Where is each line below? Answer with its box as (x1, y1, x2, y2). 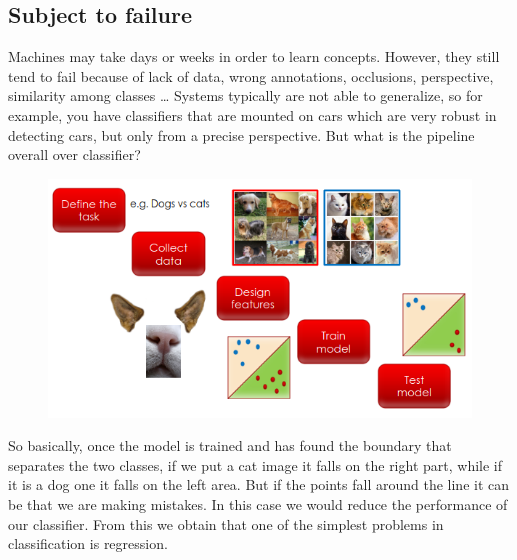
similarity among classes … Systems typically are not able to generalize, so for (8, 85, 483, 106)
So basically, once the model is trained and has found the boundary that (8, 435, 452, 456)
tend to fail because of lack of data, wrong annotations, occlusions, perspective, (8, 65, 494, 86)
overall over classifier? (8, 144, 141, 165)
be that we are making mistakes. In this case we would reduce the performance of (8, 494, 508, 514)
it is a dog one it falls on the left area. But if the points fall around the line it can (8, 474, 510, 495)
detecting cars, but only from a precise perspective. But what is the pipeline (8, 124, 475, 145)
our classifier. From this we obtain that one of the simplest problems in (8, 513, 444, 534)
